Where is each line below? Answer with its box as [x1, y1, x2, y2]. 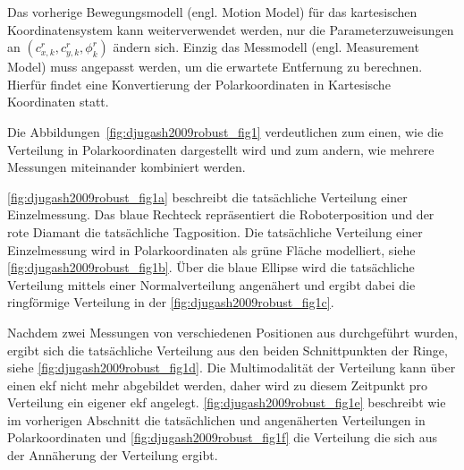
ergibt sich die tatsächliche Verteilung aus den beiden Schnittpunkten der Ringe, [7, 340, 448, 359]
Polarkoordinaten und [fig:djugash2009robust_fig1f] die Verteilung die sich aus [7, 428, 438, 447]
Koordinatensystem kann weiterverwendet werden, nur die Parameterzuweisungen [7, 20, 454, 38]
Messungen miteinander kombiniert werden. [7, 158, 246, 176]
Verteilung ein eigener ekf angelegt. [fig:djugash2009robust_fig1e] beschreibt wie [7, 393, 446, 412]
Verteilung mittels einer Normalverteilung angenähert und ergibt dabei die [7, 275, 416, 294]
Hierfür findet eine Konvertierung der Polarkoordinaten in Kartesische [7, 74, 391, 93]
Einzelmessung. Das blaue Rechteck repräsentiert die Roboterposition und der [7, 205, 434, 224]
